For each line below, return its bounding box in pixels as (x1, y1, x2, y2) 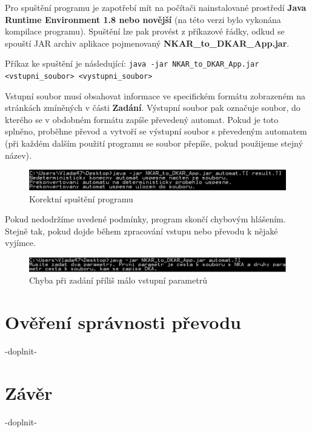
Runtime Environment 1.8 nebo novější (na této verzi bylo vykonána (5, 13, 281, 25)
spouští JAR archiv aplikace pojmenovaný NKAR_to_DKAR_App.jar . (5, 36, 290, 49)
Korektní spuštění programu (29, 192, 133, 205)
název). (5, 148, 32, 161)
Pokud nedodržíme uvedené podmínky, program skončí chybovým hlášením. (5, 213, 286, 225)
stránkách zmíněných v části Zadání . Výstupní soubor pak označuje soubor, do (5, 101, 300, 114)
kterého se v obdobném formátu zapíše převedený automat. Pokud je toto (5, 113, 279, 125)
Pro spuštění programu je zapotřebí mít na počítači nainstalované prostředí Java (5, 1, 307, 13)
